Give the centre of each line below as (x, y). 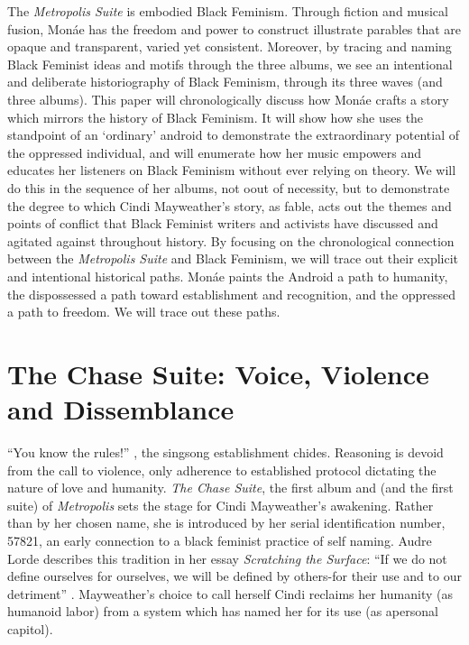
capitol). (30, 628)
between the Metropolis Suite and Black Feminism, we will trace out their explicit (233, 258)
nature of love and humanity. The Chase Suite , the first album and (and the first (230, 488)
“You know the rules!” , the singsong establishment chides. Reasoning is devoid (225, 452)
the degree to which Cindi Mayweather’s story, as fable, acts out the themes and (230, 205)
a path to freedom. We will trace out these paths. (144, 312)
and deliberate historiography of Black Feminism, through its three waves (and (225, 82)
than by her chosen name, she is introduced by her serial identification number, (226, 523)
